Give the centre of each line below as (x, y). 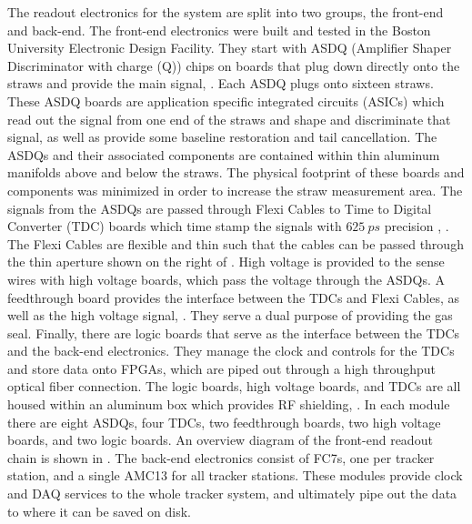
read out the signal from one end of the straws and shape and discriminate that (229, 119)
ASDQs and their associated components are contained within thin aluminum (224, 154)
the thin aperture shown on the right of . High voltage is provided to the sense (226, 262)
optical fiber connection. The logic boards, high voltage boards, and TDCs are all (234, 386)
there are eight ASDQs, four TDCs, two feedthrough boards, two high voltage (224, 422)
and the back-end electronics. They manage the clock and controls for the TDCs (231, 351)
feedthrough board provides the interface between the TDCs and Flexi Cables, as (234, 297)
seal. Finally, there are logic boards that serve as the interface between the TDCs (234, 333)
